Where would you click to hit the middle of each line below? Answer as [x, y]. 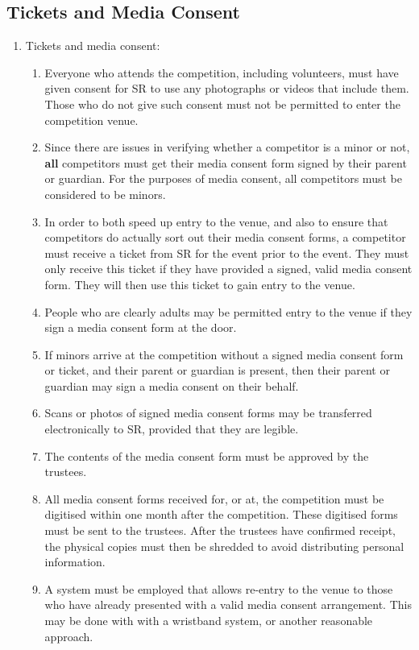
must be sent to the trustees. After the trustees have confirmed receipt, [220, 530]
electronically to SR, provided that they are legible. [172, 429]
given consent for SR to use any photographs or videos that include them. [227, 88]
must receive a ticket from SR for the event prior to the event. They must [227, 253]
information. [75, 562]
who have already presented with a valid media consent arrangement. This [228, 604]
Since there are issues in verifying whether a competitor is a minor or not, [227, 147]
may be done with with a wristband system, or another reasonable [209, 621]
